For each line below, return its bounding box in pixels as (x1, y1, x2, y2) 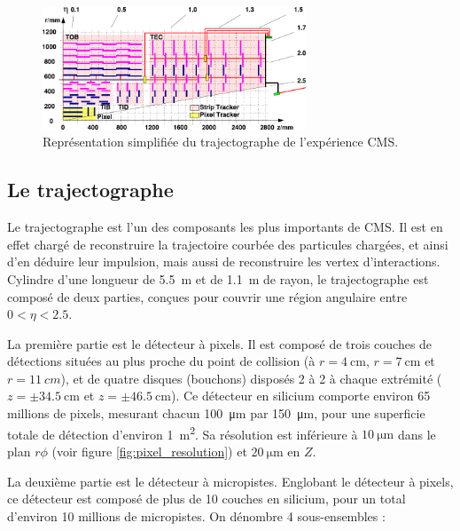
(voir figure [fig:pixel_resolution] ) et (51, 441, 247, 460)
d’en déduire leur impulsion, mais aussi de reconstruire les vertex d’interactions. (7, 252, 441, 271)
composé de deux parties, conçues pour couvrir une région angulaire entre (7, 287, 408, 305)
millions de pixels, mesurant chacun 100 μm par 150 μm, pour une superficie (7, 404, 425, 423)
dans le (397, 424, 436, 443)
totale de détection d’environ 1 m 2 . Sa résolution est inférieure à (7, 422, 358, 443)
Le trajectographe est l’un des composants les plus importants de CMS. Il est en (7, 218, 443, 236)
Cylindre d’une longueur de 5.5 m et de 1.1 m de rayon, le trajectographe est (7, 269, 429, 288)
